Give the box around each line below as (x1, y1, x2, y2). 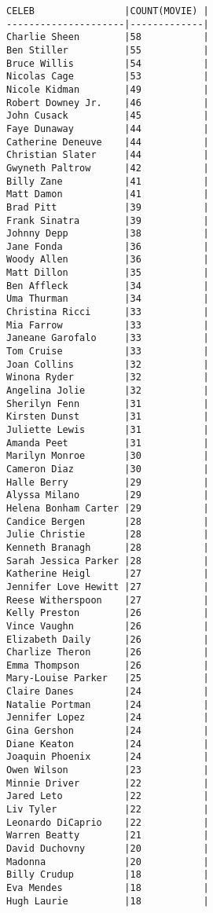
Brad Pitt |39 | (6, 201, 209, 213)
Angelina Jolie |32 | (6, 385, 209, 397)
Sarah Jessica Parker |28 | (6, 555, 209, 566)
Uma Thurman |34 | (6, 293, 209, 305)
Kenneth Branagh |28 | (6, 541, 209, 553)
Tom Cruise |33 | (6, 346, 209, 357)
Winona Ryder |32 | (6, 372, 209, 383)
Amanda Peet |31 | (6, 437, 209, 449)
